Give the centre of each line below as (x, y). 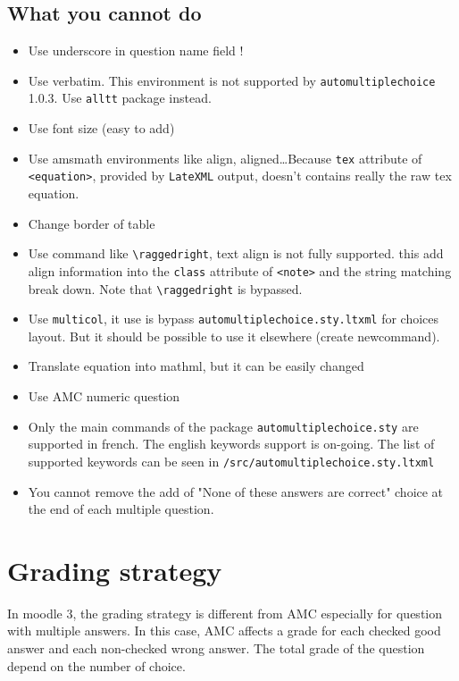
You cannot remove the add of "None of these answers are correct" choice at (236, 491)
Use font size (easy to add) (101, 128)
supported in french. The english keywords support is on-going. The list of (231, 444)
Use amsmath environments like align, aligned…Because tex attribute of (225, 158)
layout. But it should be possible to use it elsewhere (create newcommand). (234, 336)
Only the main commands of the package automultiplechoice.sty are (223, 426)
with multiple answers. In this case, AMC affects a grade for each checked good (224, 631)
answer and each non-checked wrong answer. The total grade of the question (216, 648)
